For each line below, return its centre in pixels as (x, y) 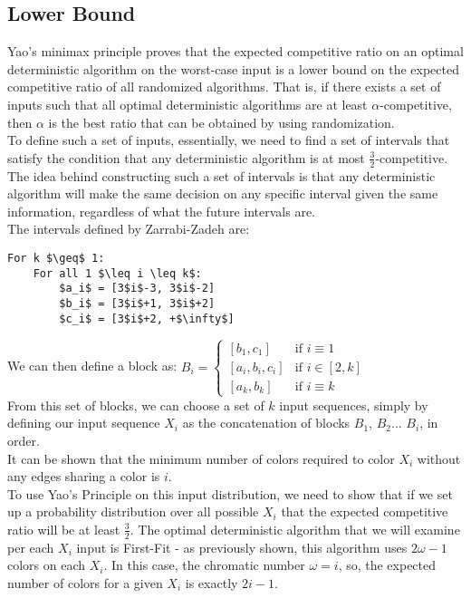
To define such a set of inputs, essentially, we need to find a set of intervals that (229, 140)
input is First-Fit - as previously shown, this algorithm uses (242, 547)
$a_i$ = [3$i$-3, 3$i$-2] (137, 289)
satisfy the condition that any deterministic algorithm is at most (186, 157)
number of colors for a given (85, 583)
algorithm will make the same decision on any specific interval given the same (223, 193)
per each (31, 547)
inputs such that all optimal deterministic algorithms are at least (187, 104)
